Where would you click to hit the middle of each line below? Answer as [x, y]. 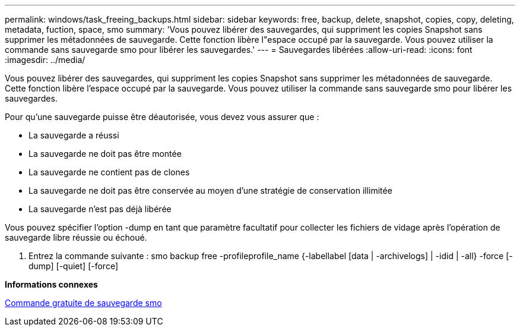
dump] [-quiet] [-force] [74, 266]
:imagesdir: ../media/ [45, 60]
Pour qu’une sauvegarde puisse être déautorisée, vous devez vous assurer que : [162, 117]
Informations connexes [51, 284]
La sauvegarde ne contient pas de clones [109, 172]
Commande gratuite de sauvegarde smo [83, 303]
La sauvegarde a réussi [74, 135]
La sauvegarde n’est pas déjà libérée [100, 209]
